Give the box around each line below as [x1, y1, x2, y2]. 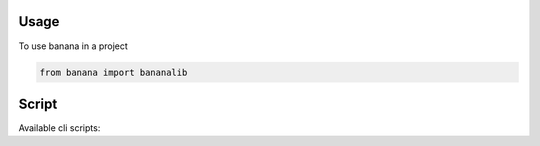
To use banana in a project [18, 40, 129, 52]
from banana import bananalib [39, 66, 188, 78]
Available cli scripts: [18, 122, 101, 134]
